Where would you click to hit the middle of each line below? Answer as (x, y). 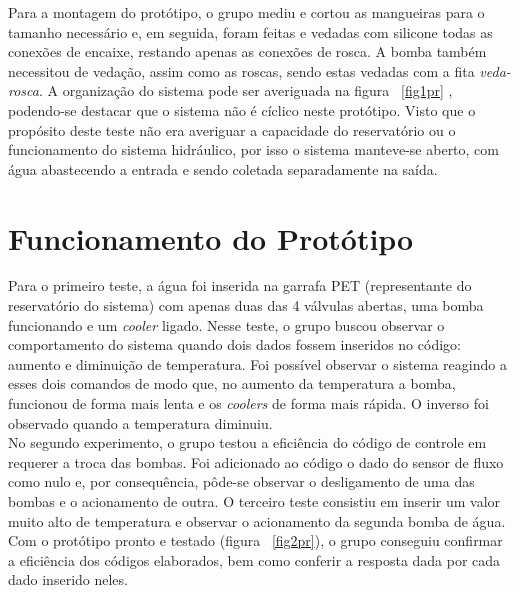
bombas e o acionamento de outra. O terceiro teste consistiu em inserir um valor (254, 501)
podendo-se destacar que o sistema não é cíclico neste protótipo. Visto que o (242, 109)
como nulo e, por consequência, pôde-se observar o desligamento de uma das (241, 481)
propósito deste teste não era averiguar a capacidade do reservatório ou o (232, 129)
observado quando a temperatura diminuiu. (140, 422)
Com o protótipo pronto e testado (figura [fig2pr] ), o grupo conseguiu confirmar (255, 540)
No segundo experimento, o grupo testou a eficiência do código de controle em (247, 442)
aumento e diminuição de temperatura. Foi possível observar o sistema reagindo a (257, 363)
